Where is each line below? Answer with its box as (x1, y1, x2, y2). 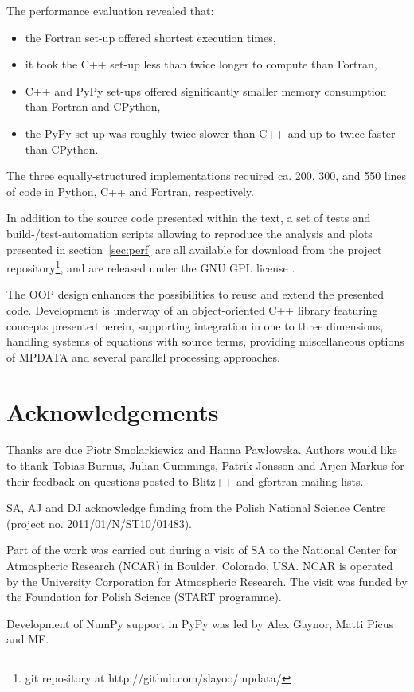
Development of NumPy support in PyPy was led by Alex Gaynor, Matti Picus (6, 615, 393, 631)
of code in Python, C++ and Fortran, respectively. (6, 182, 254, 199)
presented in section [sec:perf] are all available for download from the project (6, 240, 382, 257)
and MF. (6, 631, 49, 647)
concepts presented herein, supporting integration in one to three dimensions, (6, 317, 384, 334)
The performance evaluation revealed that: (6, 2, 214, 18)
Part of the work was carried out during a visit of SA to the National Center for (6, 541, 398, 558)
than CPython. (25, 140, 99, 157)
